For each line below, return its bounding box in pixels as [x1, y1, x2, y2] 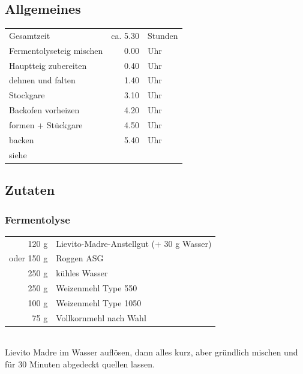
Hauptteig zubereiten [9, 59, 87, 71]
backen [9, 133, 34, 146]
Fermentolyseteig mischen [9, 44, 103, 56]
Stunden [147, 29, 178, 41]
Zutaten [5, 180, 55, 199]
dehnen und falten [9, 74, 76, 86]
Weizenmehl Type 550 [56, 282, 137, 294]
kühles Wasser [56, 267, 108, 279]
